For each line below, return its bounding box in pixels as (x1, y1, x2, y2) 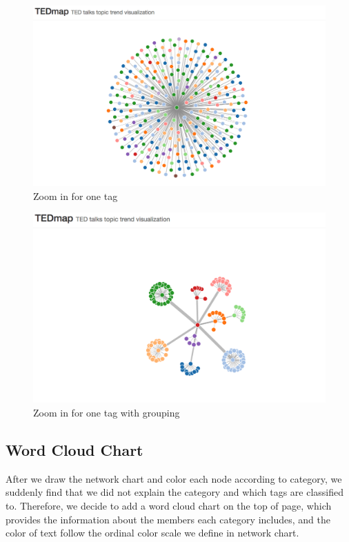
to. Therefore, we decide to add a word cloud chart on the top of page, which (6, 499, 332, 513)
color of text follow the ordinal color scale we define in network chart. (6, 525, 299, 540)
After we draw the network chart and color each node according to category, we (6, 471, 342, 485)
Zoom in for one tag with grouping (33, 405, 180, 420)
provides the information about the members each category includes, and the (6, 512, 330, 526)
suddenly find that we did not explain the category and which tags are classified (6, 485, 344, 499)
